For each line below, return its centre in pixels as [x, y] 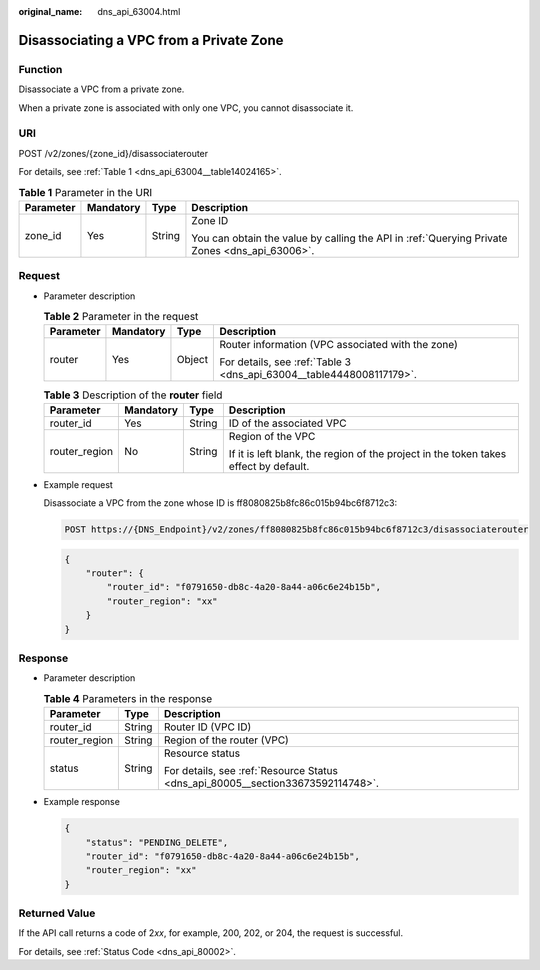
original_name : [50, 11]
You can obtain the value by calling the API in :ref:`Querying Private [349, 238]
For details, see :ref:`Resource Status [251, 771]
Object [192, 360]
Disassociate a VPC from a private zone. [101, 89]
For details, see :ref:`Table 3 [285, 362]
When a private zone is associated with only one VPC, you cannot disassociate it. [186, 107]
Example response [81, 802]
